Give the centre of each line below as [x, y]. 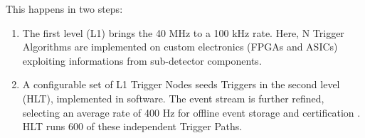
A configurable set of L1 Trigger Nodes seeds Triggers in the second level [181, 84]
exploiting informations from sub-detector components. [142, 60]
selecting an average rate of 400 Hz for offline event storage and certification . [191, 112]
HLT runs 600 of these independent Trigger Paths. [132, 126]
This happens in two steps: [64, 9]
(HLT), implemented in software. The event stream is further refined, [173, 98]
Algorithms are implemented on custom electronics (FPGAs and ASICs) [180, 47]
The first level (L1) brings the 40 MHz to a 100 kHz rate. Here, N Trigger [183, 32]
